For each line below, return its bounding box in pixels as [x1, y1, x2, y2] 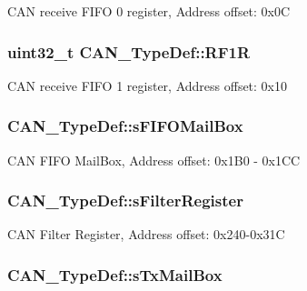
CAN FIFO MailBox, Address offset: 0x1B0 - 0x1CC [7, 150, 301, 169]
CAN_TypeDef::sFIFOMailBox [7, 115, 243, 137]
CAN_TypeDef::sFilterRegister [7, 189, 243, 212]
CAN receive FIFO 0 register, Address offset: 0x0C [7, 2, 291, 20]
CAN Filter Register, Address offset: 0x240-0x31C [7, 225, 285, 244]
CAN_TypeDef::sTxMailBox [7, 263, 223, 286]
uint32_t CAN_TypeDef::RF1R [7, 40, 251, 63]
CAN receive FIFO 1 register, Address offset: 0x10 [7, 75, 288, 95]
